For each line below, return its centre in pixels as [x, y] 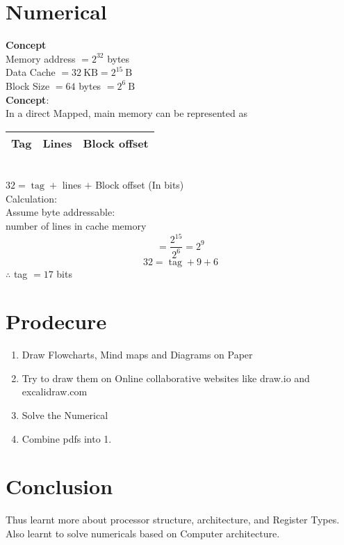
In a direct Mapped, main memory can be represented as [126, 113]
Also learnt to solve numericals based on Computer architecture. [143, 533]
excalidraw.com [55, 392]
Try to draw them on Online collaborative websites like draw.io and [166, 378]
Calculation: [31, 198]
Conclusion [59, 486]
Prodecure [56, 321]
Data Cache [31, 72]
